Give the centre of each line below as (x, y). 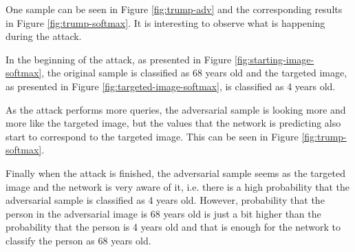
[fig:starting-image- (274, 59)
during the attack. (44, 36)
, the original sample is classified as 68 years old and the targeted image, (194, 73)
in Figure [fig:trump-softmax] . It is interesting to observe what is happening (165, 22)
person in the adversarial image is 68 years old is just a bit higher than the (163, 213)
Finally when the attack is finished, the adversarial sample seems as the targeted (175, 172)
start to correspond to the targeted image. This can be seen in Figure (152, 136)
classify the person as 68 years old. (78, 240)
